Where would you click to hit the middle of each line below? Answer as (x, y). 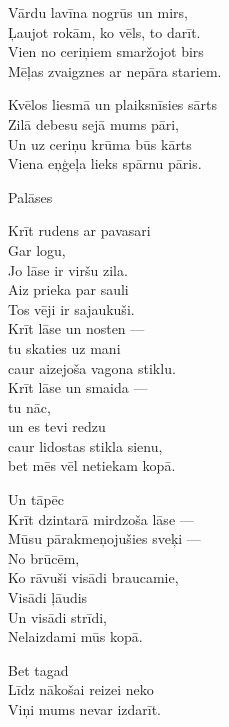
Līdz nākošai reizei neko (81, 689)
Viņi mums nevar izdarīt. (84, 709)
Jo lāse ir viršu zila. (68, 269)
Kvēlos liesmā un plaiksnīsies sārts (113, 104)
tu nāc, (29, 406)
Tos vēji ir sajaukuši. (71, 308)
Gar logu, (37, 249)
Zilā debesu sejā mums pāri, (93, 123)
